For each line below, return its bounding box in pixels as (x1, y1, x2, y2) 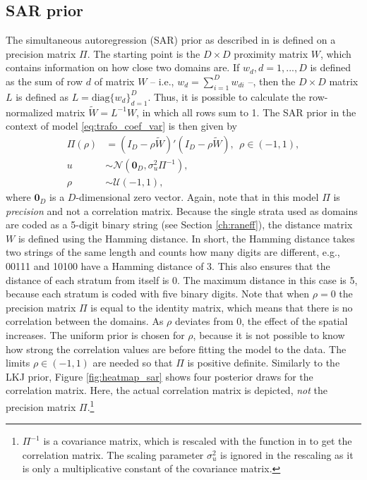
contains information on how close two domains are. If (6, 60, 240, 75)
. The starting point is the (87, 46, 200, 61)
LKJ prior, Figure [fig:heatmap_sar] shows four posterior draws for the (6, 369, 313, 383)
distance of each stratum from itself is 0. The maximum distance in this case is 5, (6, 272, 358, 287)
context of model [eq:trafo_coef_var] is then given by (6, 118, 238, 133)
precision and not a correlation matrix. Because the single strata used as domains (6, 203, 358, 218)
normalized (6, 104, 53, 119)
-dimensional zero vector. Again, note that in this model (76, 190, 319, 204)
